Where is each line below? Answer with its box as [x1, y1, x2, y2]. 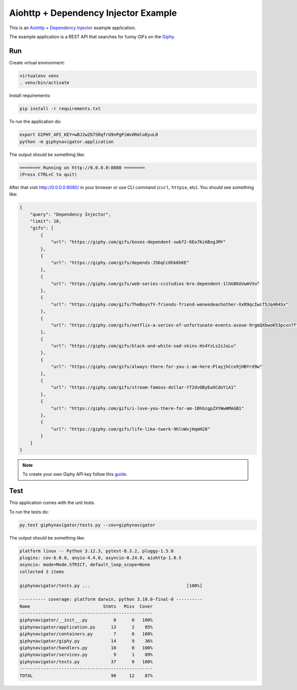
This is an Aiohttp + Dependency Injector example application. [9, 25, 136, 31]
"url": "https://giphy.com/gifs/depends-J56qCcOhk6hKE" [50, 260, 190, 266]
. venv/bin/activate [19, 80, 69, 86]
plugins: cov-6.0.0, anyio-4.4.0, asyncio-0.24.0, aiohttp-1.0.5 [19, 555, 182, 560]
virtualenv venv [19, 73, 59, 79]
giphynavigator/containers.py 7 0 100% [19, 631, 153, 637]
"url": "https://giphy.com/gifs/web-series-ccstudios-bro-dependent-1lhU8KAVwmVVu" [50, 281, 260, 287]
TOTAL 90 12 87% [19, 673, 153, 678]
